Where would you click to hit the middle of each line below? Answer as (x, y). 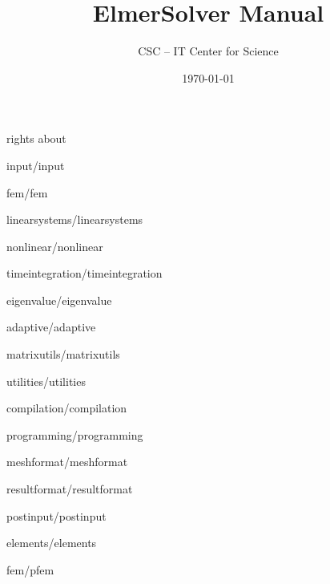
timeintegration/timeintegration (85, 273)
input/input (36, 165)
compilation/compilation (67, 408)
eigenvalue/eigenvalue (59, 300)
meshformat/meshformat (67, 462)
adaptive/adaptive (51, 327)
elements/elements (52, 543)
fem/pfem (30, 569)
